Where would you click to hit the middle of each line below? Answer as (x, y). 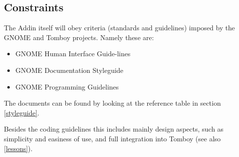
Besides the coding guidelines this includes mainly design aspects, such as (114, 129)
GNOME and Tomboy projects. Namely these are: (79, 37)
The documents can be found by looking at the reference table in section (112, 103)
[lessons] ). (18, 148)
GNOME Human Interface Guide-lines (73, 54)
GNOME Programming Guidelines (67, 86)
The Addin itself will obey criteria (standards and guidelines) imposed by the (119, 28)
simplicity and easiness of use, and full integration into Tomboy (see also (112, 138)
